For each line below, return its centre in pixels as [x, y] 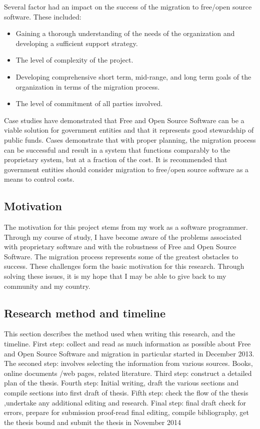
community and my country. [47, 286]
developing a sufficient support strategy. [77, 43]
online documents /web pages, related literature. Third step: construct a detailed [128, 373]
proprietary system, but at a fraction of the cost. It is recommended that [116, 159]
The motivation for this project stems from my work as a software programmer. [126, 227]
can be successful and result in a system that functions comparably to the [117, 149]
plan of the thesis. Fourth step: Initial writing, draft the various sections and [121, 383]
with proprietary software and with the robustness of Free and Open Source [120, 247]
